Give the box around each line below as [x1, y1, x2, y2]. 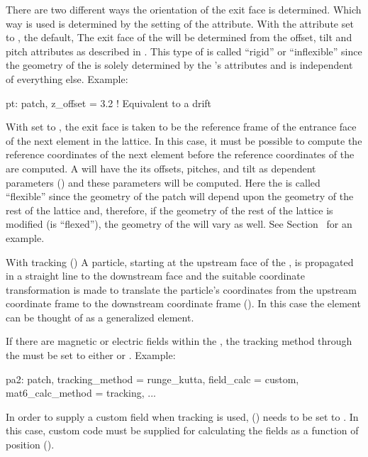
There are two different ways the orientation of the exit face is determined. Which [6, 2, 362, 16]
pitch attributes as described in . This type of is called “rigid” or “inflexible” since [6, 43, 362, 58]
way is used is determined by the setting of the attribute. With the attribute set [6, 16, 354, 31]
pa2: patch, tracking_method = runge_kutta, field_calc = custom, [6, 371, 299, 386]
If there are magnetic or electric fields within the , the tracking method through [6, 334, 352, 348]
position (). [6, 437, 55, 452]
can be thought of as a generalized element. [6, 309, 194, 324]
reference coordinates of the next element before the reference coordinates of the [6, 147, 355, 162]
